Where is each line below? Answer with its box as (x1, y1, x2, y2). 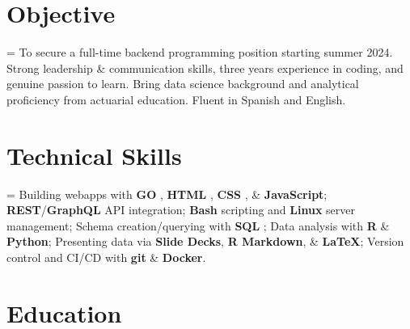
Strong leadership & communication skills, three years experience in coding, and (6, 59, 404, 76)
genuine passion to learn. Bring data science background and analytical (6, 75, 359, 92)
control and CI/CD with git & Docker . (6, 249, 206, 265)
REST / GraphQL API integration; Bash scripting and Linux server (6, 201, 356, 218)
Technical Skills (6, 138, 182, 171)
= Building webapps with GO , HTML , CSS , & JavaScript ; (6, 185, 328, 202)
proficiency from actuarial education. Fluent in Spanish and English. (6, 91, 346, 108)
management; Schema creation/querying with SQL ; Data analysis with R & (6, 217, 390, 234)
